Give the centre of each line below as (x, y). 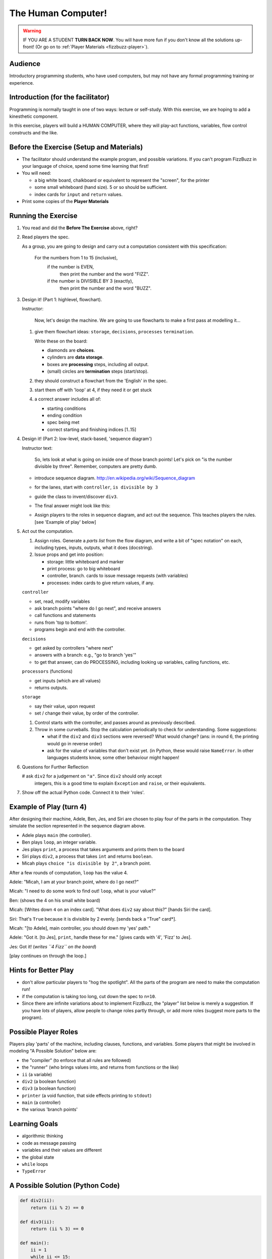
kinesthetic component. (34, 116)
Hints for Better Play (42, 970)
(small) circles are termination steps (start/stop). (98, 371)
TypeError (34, 1171)
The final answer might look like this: (73, 506)
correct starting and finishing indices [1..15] (92, 429)
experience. (22, 83)
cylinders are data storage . (75, 357)
